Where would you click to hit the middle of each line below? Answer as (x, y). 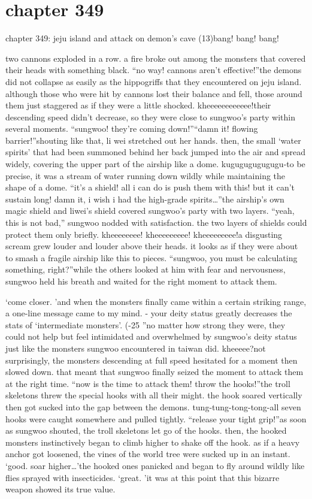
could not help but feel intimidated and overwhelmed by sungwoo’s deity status (151, 336)
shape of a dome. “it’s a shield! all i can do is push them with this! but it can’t (150, 187)
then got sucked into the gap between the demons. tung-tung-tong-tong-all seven (153, 406)
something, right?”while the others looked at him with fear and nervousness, (146, 269)
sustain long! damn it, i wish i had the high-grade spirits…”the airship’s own (145, 199)
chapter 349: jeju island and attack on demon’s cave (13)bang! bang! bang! (142, 38)
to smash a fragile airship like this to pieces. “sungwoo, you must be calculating (152, 257)
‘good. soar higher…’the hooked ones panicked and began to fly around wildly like (155, 465)
